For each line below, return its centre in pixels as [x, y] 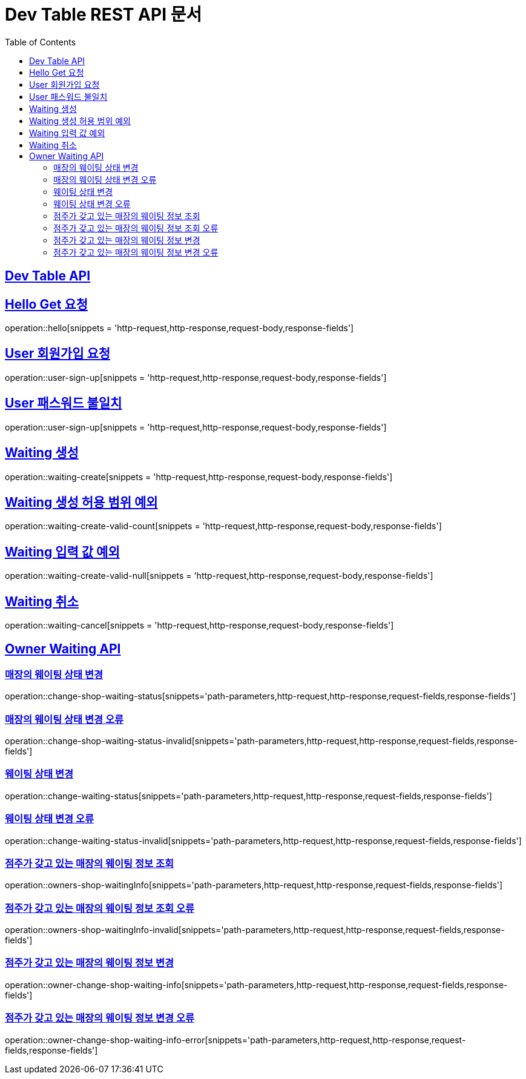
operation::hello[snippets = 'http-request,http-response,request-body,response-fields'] [179, 328]
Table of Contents [41, 42]
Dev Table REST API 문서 [104, 15]
